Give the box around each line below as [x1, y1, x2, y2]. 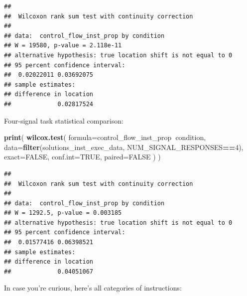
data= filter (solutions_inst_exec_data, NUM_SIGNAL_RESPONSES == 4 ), [4, 142, 244, 152]
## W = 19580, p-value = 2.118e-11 [4, 42, 122, 49]
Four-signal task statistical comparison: [4, 115, 123, 126]
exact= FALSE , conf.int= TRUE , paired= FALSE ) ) [4, 151, 161, 162]
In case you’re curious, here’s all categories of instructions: [4, 283, 182, 293]
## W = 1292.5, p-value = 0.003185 [4, 209, 122, 217]
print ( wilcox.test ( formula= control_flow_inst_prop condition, [4, 132, 206, 143]
